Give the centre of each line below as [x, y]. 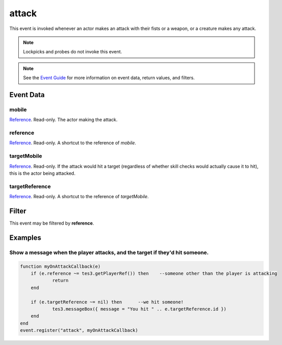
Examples [25, 238]
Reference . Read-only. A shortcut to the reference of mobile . [73, 143]
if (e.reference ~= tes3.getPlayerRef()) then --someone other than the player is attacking [154, 273]
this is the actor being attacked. [42, 173]
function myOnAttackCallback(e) [60, 266]
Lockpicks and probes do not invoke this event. [72, 52]
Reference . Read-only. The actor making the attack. [64, 120]
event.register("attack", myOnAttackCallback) [79, 331]
